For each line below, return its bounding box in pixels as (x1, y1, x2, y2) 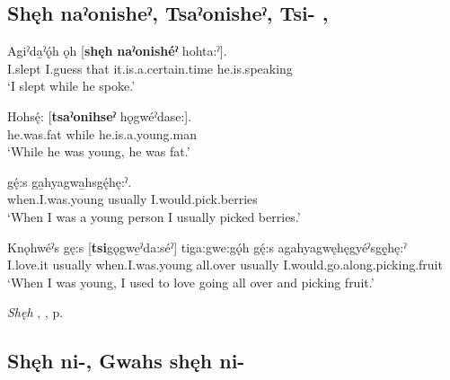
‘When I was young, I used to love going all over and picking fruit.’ (7, 272, 375, 291)
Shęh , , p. (7, 303, 64, 322)
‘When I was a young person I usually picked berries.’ (7, 207, 301, 225)
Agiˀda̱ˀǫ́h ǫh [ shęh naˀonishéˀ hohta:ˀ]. (7, 41, 227, 60)
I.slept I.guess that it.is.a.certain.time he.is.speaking (7, 58, 293, 77)
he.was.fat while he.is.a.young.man (7, 124, 197, 143)
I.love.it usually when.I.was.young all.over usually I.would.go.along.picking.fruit (7, 255, 443, 274)
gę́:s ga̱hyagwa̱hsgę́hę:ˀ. (7, 172, 132, 190)
